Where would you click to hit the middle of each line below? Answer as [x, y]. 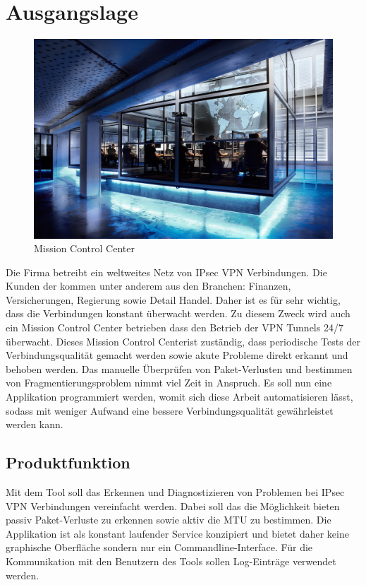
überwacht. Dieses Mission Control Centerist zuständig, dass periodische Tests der [183, 341]
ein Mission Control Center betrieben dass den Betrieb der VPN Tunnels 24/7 [175, 327]
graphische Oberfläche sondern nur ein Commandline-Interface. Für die [159, 547]
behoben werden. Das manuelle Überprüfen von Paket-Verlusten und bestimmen [179, 368]
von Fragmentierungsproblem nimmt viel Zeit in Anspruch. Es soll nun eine [169, 383]
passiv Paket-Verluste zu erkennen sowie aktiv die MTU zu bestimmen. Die [169, 520]
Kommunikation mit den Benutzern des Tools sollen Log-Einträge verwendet [171, 561]
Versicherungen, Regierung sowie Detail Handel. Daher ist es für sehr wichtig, [173, 299]
